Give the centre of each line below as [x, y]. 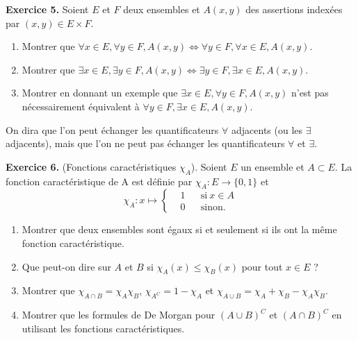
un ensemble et [272, 166]
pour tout [262, 266]
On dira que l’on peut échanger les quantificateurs [112, 129]
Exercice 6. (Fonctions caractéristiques [91, 166]
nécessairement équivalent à [81, 106]
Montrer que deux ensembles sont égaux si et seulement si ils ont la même [179, 229]
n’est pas [310, 93]
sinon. [213, 208]
